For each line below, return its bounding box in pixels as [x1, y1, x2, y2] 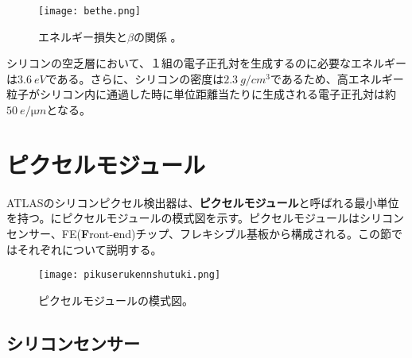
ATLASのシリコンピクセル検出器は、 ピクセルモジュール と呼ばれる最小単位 [6, 194, 399, 210]
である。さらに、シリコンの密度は [45, 70, 224, 87]
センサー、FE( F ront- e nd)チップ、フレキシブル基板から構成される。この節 [6, 225, 392, 241]
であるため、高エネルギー [270, 70, 404, 87]
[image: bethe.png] [38, 6, 141, 17]
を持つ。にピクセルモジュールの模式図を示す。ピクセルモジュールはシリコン [6, 210, 405, 226]
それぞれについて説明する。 [17, 241, 162, 257]
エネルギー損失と [38, 28, 127, 44]
